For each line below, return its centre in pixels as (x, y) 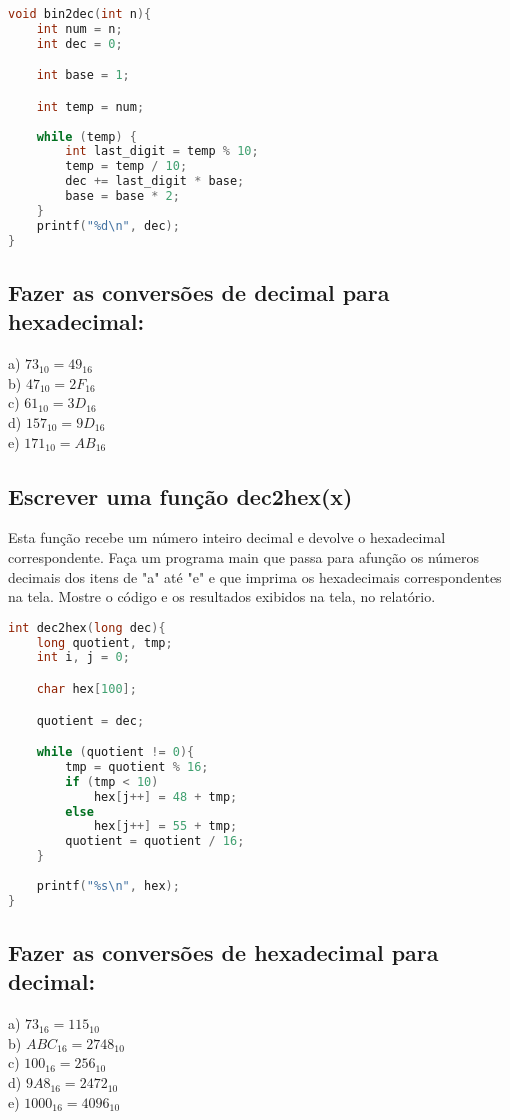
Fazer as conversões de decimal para (199, 291)
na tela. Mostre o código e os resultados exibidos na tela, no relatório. (222, 596)
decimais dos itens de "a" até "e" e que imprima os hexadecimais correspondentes (255, 576)
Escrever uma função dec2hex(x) (180, 495)
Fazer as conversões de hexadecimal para (223, 952)
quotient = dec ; (90, 720)
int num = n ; (79, 28)
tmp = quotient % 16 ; (137, 766)
